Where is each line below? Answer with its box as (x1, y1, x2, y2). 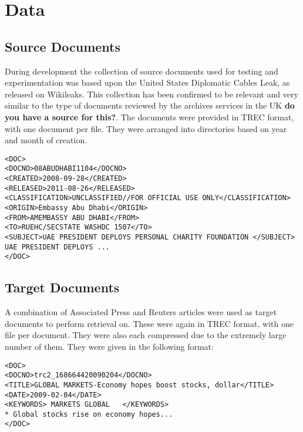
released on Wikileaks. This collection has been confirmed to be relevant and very (5, 87, 298, 100)
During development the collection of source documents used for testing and (5, 65, 278, 77)
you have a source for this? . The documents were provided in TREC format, (5, 110, 294, 123)
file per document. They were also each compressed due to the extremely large (5, 329, 287, 341)
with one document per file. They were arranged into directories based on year (5, 122, 287, 134)
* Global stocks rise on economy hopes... (5, 410, 173, 419)
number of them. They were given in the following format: (5, 340, 214, 352)
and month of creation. (5, 134, 87, 146)
